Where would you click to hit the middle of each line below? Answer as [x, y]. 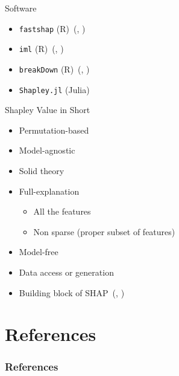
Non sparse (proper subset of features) [104, 231]
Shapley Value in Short [48, 110]
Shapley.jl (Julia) [54, 89]
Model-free [39, 252]
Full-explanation [49, 191]
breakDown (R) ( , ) [54, 69]
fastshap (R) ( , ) [52, 28]
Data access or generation [66, 272]
